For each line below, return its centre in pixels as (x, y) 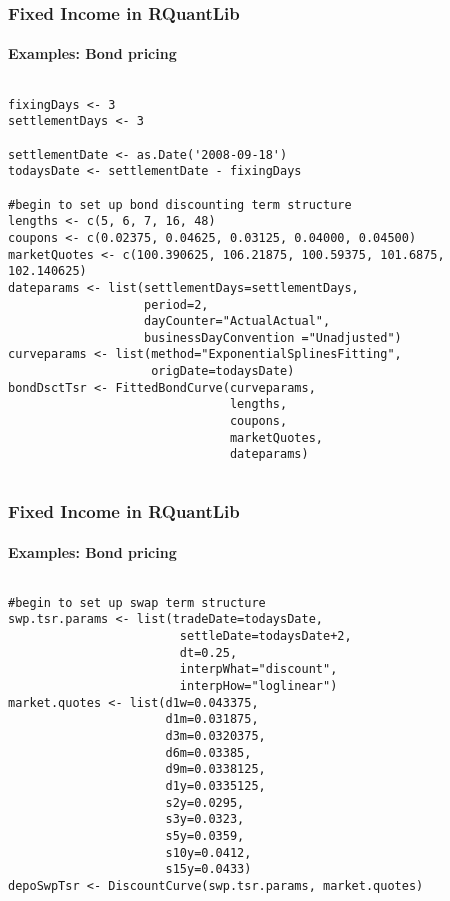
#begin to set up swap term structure (137, 602)
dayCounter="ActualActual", (237, 321)
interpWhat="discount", (258, 669)
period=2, (176, 304)
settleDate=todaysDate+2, (265, 636)
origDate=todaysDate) (223, 371)
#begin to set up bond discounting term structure (180, 204)
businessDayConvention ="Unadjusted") (273, 337)
